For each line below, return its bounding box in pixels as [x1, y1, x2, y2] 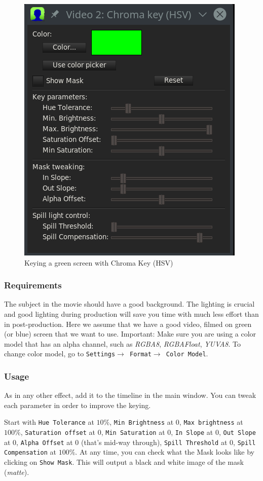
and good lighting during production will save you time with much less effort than [4, 309, 259, 319]
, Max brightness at [179, 417, 243, 427]
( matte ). [4, 466, 29, 477]
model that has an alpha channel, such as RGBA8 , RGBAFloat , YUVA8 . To [4, 338, 241, 349]
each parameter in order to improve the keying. [4, 399, 151, 410]
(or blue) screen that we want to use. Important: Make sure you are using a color [4, 328, 256, 339]
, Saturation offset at [20, 427, 96, 437]
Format [129, 351, 152, 358]
